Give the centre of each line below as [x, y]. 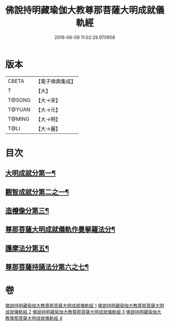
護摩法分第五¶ [27, 248]
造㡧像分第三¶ [27, 211]
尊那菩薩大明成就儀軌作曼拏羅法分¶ [60, 230]
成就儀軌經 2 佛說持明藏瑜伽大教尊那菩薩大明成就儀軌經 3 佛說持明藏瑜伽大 [83, 312]
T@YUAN [19, 109]
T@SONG [19, 100]
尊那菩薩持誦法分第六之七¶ [47, 267]
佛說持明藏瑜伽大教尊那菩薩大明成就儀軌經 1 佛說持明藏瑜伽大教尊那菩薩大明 [85, 306]
